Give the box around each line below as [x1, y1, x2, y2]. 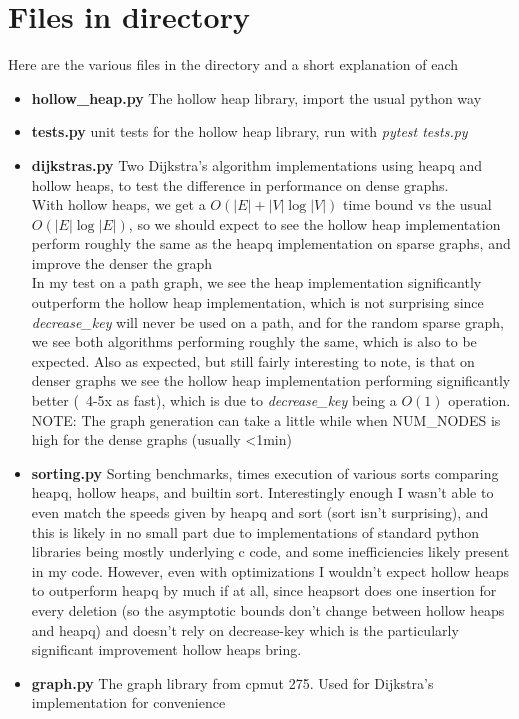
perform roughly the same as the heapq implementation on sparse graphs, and [31, 233, 511, 254]
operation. [448, 390, 511, 411]
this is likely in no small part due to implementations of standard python [31, 521, 480, 542]
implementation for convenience [31, 692, 226, 713]
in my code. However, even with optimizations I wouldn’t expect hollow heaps [31, 560, 510, 581]
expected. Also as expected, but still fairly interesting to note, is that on [31, 350, 475, 371]
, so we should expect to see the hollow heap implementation [128, 213, 501, 234]
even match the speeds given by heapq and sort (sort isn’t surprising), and [31, 502, 489, 522]
